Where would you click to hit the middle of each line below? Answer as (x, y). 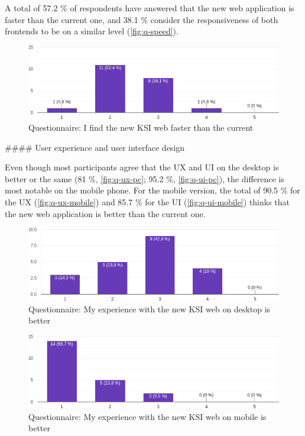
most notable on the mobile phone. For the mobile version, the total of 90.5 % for (152, 190)
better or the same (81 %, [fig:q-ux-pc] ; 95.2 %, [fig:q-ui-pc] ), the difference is (145, 178)
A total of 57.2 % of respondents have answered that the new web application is (150, 8)
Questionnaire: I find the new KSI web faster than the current (141, 127)
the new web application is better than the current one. (105, 213)
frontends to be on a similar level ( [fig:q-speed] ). (92, 31)
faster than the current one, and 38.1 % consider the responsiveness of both (142, 19)
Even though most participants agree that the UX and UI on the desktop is (142, 167)
